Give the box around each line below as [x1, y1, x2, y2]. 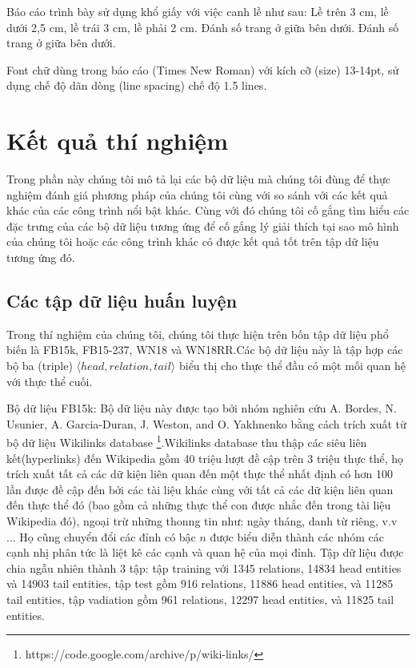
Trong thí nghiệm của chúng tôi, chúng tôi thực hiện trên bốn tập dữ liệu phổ [6, 325, 389, 342]
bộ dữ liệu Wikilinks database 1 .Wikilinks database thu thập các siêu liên [6, 432, 367, 451]
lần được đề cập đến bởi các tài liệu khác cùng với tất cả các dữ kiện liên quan [6, 481, 394, 497]
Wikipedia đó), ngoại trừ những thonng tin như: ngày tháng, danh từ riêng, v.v [6, 513, 398, 529]
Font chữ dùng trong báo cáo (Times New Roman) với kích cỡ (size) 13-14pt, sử [6, 61, 399, 78]
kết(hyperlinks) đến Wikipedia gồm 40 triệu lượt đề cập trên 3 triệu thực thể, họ [6, 449, 404, 466]
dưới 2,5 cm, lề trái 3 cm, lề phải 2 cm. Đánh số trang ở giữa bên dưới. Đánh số [6, 18, 399, 35]
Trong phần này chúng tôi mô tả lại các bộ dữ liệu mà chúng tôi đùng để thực [6, 171, 390, 187]
